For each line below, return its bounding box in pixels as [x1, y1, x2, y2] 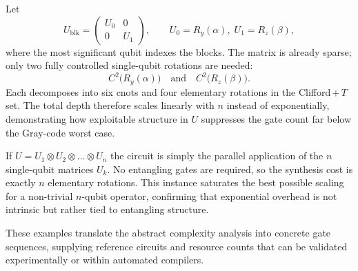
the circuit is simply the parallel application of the [110, 148, 324, 163]
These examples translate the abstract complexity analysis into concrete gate [6, 225, 331, 240]
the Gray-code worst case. [6, 125, 115, 139]
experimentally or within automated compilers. [6, 252, 204, 267]
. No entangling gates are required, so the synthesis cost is [107, 161, 353, 176]
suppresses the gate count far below [201, 111, 351, 126]
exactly [6, 175, 36, 190]
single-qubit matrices [6, 161, 94, 176]
